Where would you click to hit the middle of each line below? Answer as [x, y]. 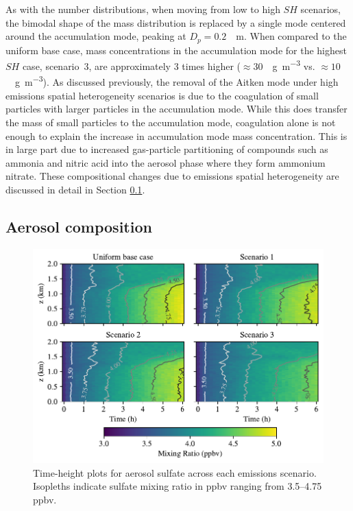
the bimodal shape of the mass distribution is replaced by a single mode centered [176, 22]
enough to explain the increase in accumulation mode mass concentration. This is [176, 135]
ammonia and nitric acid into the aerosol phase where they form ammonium [166, 162]
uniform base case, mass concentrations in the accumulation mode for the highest [176, 50]
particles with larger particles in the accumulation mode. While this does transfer [176, 109]
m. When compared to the [291, 36]
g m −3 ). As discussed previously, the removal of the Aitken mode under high [176, 81]
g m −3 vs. [294, 65]
